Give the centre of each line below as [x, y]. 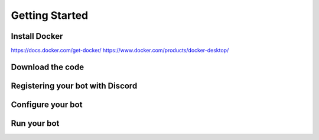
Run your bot [35, 123]
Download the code [48, 67]
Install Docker [37, 36]
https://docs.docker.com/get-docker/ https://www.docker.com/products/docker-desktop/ [120, 51]
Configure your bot [47, 104]
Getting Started [50, 15]
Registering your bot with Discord [74, 86]
